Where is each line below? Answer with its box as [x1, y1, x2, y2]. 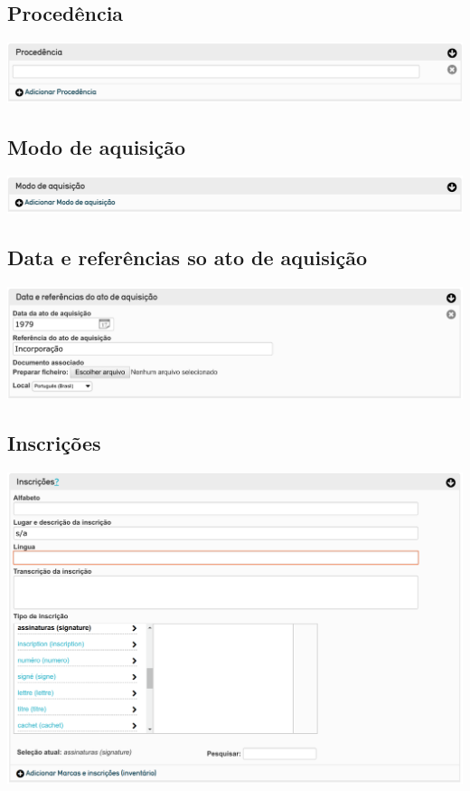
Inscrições [7, 428, 101, 456]
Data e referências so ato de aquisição [7, 243, 367, 271]
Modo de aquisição [7, 132, 186, 160]
